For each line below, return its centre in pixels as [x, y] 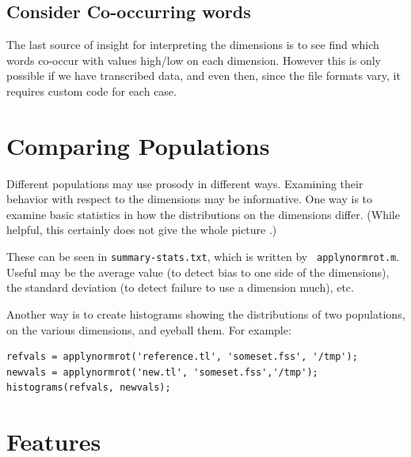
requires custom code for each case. [91, 91]
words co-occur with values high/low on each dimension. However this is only [194, 60]
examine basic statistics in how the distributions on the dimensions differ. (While [203, 214]
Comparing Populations [138, 145]
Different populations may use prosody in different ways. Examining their [185, 183]
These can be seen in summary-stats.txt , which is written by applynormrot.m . [203, 257]
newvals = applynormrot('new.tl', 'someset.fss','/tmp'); [162, 372]
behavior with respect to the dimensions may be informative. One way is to [190, 199]
